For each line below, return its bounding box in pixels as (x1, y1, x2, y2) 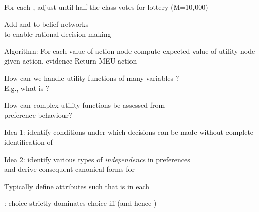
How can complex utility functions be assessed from (4, 100, 165, 110)
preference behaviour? (4, 109, 72, 120)
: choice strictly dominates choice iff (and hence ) (4, 198, 157, 208)
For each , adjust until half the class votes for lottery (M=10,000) (4, 2, 208, 12)
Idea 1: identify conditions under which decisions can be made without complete (4, 127, 254, 137)
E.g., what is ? (4, 82, 49, 93)
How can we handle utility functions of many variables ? (4, 72, 179, 83)
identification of (4, 136, 53, 147)
